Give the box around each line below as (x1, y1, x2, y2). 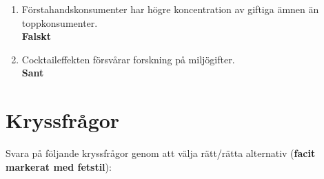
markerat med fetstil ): (6, 159, 112, 173)
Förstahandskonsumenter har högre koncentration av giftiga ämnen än (21, 2, 319, 16)
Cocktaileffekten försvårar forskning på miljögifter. (21, 52, 235, 66)
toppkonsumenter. (21, 15, 98, 30)
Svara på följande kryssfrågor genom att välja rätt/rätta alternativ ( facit (6, 146, 316, 160)
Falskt (21, 29, 51, 43)
